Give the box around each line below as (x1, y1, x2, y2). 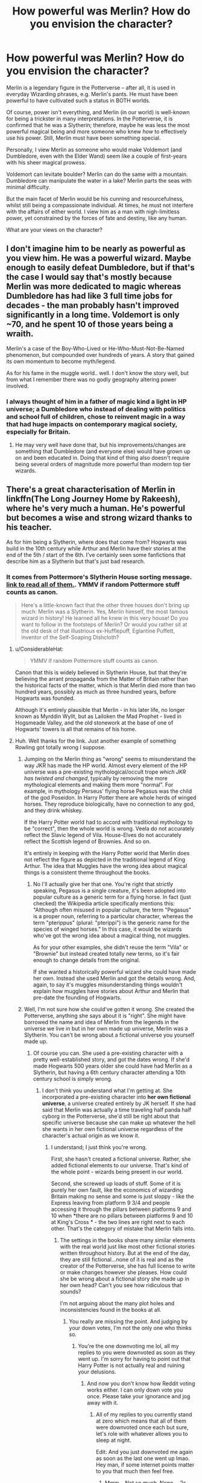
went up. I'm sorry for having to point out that (78, 1355, 191, 1363)
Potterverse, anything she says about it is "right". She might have (24, 1012, 186, 1020)
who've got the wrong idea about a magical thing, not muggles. (33, 932, 191, 939)
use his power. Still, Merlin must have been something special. (6, 134, 161, 142)
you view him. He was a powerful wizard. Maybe (6, 253, 192, 264)
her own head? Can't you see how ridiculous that (60, 1282, 182, 1289)
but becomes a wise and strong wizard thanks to (6, 513, 192, 523)
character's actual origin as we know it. (42, 1132, 140, 1139)
